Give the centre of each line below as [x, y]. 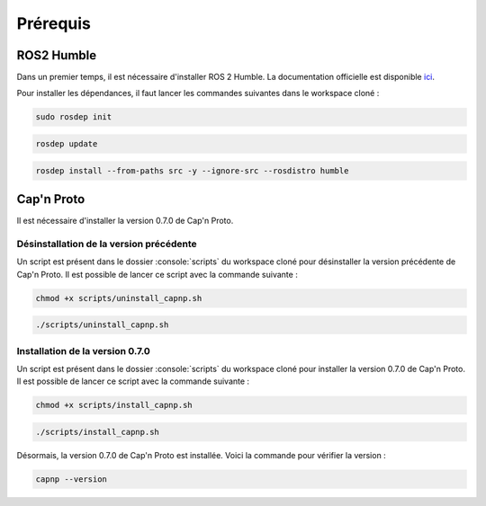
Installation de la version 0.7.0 [83, 351]
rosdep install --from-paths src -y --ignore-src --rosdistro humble [192, 170]
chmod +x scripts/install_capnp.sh [114, 405]
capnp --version [72, 479]
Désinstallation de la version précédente [107, 244]
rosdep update [67, 144]
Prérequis [54, 23]
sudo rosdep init [74, 117]
